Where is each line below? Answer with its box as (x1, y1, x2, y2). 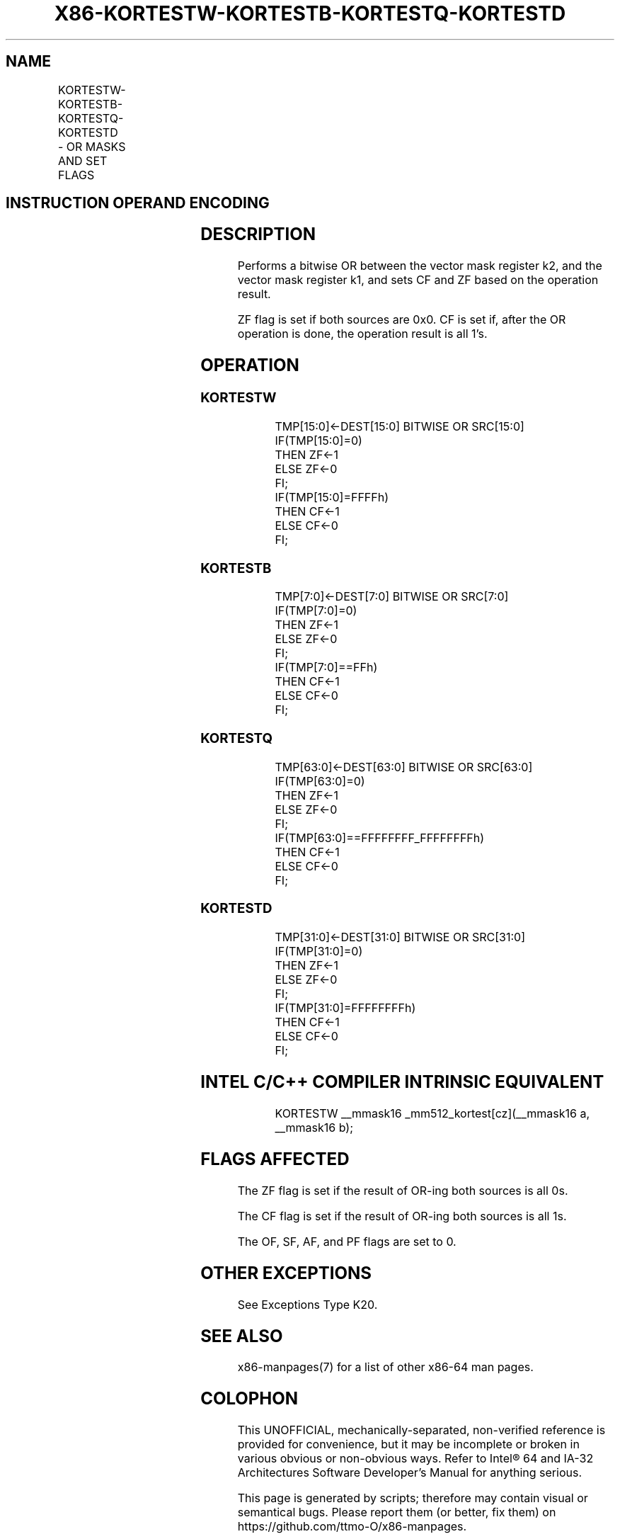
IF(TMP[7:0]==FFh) (275, 660, 378, 675)
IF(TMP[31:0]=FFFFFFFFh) (275, 1001, 416, 1016)
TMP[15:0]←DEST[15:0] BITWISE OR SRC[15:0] (275, 419, 524, 433)
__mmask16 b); (275, 1120, 354, 1135)
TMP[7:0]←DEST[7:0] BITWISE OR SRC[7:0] (275, 589, 509, 604)
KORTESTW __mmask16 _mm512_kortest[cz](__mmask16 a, (275, 1106, 590, 1120)
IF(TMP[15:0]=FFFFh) (275, 489, 389, 504)
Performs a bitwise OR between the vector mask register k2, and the (237, 259, 602, 273)
